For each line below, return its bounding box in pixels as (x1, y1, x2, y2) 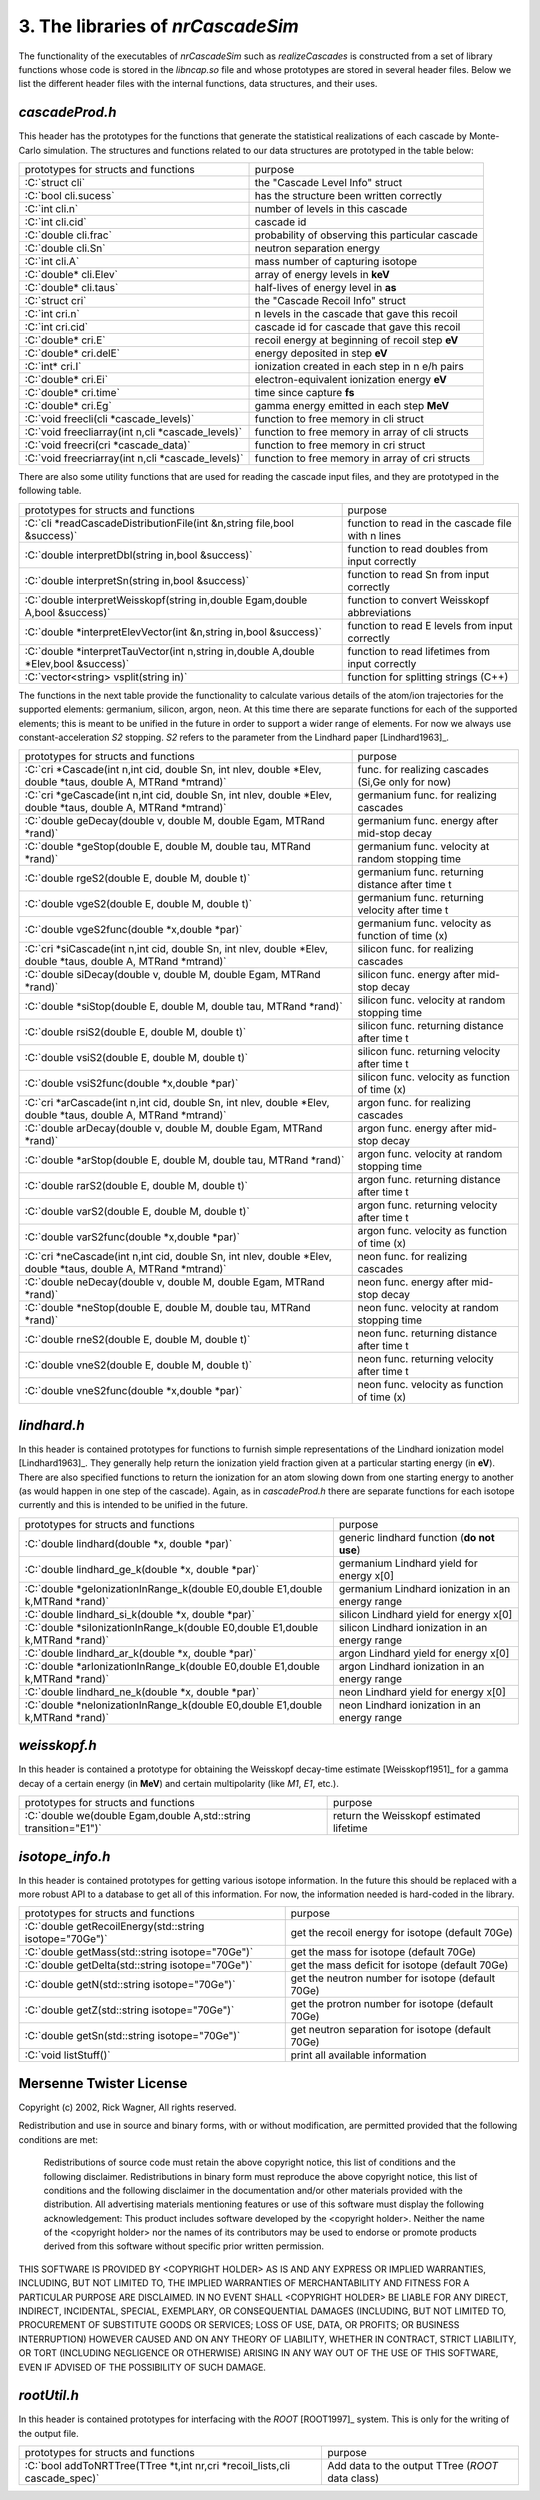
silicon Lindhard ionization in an (338, 1620, 488, 1634)
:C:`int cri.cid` (24, 320, 89, 334)
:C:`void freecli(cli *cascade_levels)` (24, 412, 195, 426)
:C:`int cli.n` (24, 202, 79, 216)
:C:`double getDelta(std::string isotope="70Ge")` (24, 1958, 253, 1972)
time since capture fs (254, 386, 355, 400)
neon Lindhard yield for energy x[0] (338, 1685, 506, 1699)
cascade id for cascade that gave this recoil (254, 320, 461, 334)
